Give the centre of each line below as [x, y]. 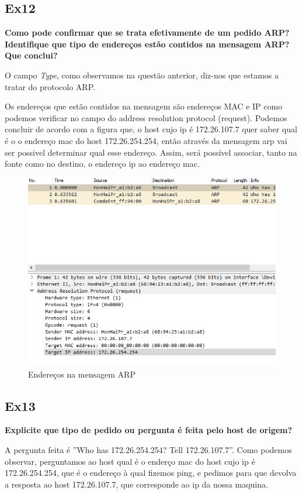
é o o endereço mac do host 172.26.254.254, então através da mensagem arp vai [146, 140]
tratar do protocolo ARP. [50, 86]
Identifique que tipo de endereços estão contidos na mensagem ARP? [147, 44]
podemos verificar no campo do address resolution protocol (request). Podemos [146, 117]
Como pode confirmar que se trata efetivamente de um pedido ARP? [147, 32]
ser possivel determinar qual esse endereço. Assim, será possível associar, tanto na [151, 152]
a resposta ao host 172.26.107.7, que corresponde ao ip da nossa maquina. [136, 484]
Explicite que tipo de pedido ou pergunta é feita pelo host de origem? [149, 430]
